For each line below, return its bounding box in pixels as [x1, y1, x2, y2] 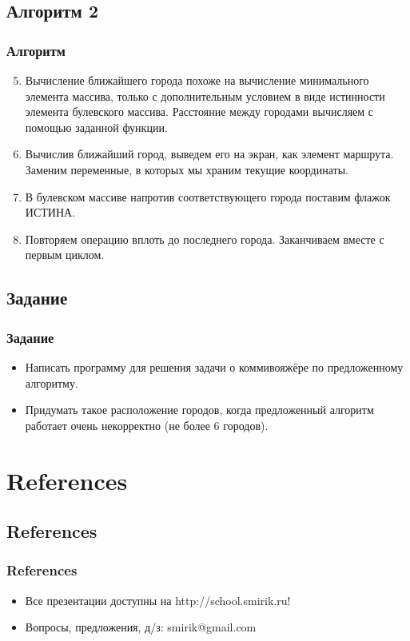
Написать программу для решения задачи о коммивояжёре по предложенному [25, 358, 404, 375]
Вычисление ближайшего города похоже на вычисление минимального [25, 72, 369, 88]
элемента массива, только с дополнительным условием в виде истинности [25, 87, 385, 104]
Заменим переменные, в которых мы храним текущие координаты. [25, 161, 348, 177]
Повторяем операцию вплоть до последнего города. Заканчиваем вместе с [25, 230, 384, 247]
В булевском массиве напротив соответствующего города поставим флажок [25, 188, 391, 205]
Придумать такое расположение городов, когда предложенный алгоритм [25, 401, 374, 418]
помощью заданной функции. [25, 118, 168, 135]
